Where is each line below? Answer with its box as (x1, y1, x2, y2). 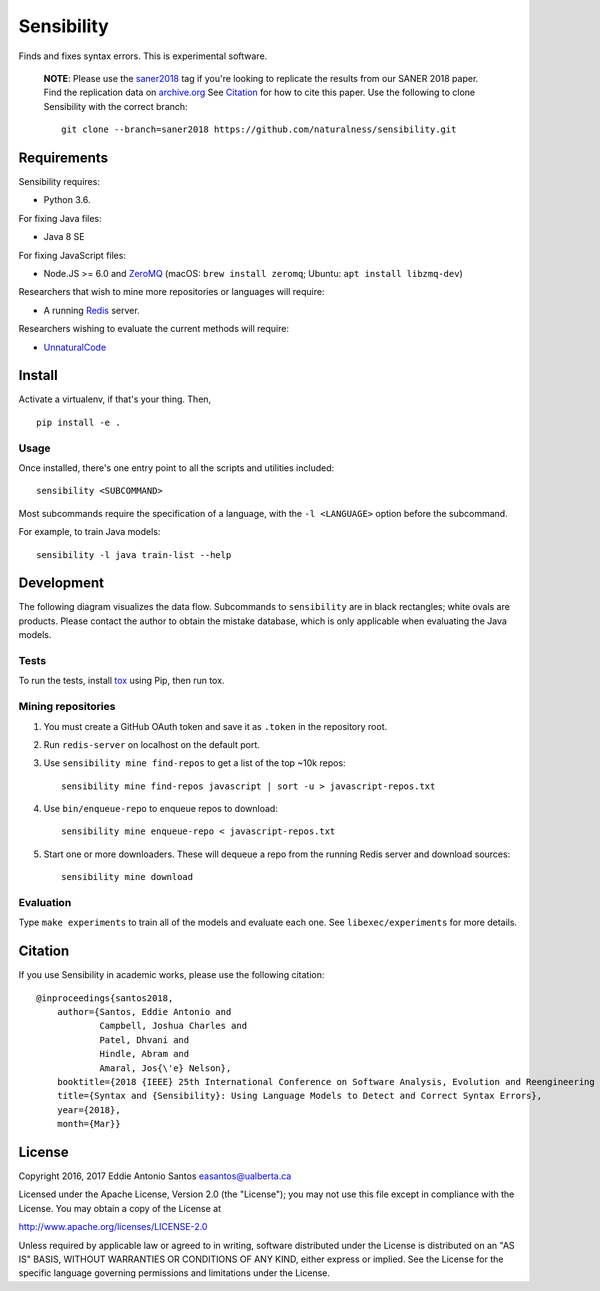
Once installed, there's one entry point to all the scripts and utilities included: (18, 461, 335, 474)
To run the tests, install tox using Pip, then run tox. (18, 675, 225, 687)
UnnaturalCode (43, 341, 107, 353)
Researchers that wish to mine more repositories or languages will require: (18, 286, 325, 298)
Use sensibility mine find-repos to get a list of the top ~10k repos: (43, 757, 346, 769)
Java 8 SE (43, 231, 85, 243)
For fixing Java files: (18, 212, 102, 224)
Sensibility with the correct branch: (43, 100, 189, 112)
